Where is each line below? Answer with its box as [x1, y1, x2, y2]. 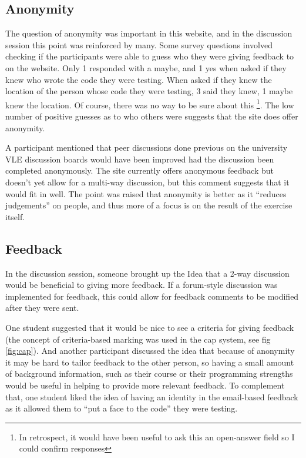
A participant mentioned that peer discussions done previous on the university [5, 141, 288, 154]
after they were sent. [5, 301, 79, 314]
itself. [5, 210, 25, 223]
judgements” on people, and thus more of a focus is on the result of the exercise [5, 199, 292, 211]
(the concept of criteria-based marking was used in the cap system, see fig [5, 333, 271, 345]
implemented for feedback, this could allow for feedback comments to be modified [5, 290, 299, 302]
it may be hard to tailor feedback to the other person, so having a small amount [5, 356, 294, 368]
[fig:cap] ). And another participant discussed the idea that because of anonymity [5, 344, 295, 357]
